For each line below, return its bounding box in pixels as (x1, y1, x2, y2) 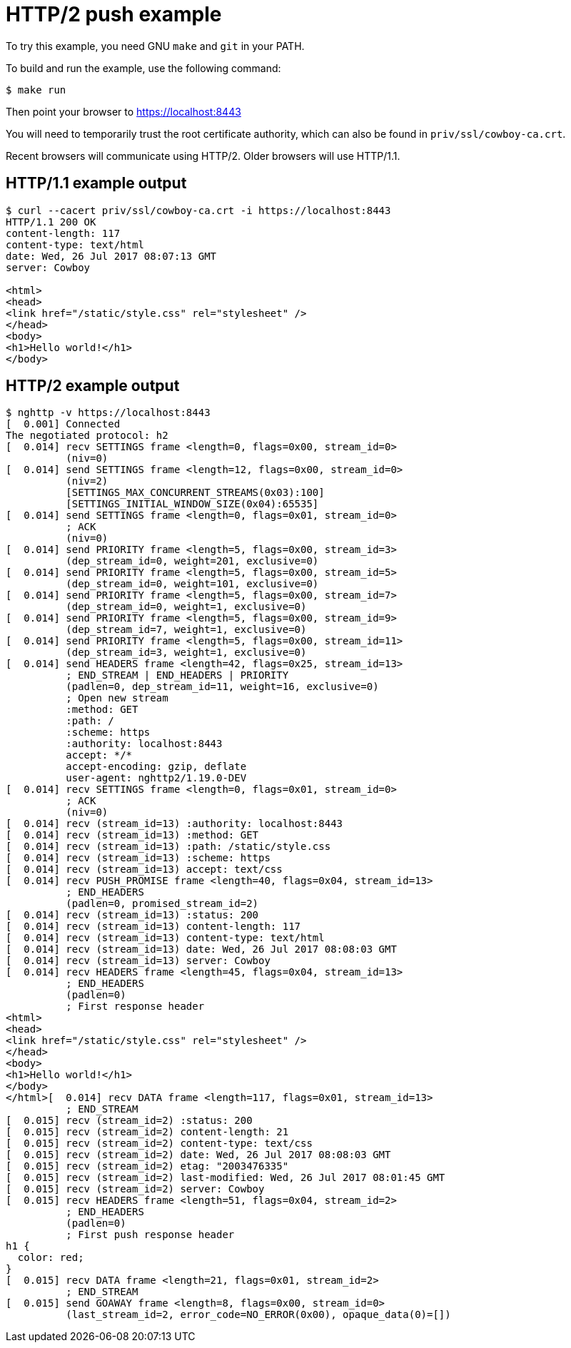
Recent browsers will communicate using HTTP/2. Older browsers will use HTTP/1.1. (6, 149, 400, 162)
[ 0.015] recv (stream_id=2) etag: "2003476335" (6, 1160, 289, 1172)
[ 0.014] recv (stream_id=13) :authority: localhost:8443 (6, 818, 343, 830)
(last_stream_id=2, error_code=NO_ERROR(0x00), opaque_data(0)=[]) (66, 1309, 451, 1321)
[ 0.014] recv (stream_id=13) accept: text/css (6, 863, 283, 876)
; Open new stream (66, 692, 168, 704)
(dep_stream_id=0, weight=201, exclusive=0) (66, 555, 319, 567)
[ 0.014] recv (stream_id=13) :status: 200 (6, 909, 259, 921)
